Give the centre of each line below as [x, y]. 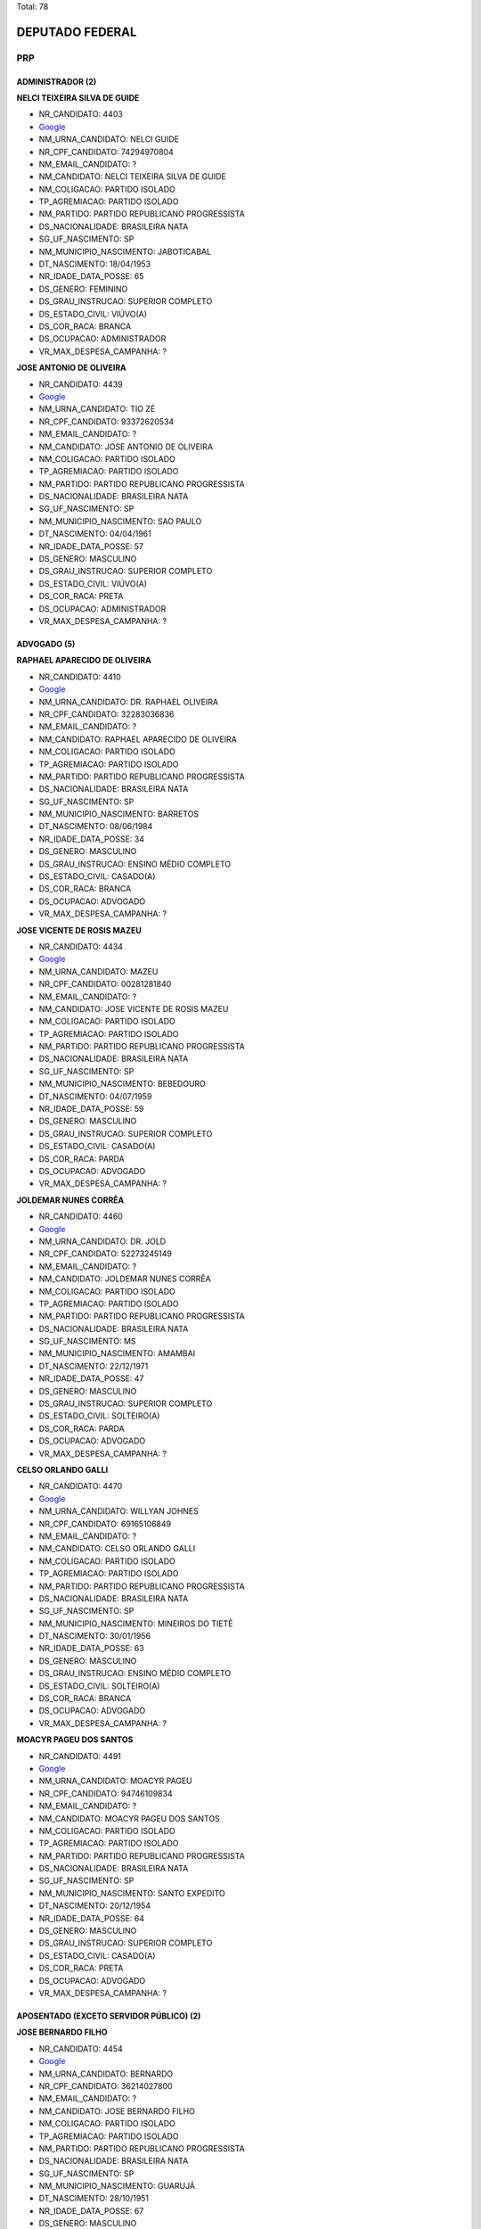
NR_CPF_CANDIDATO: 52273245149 [106, 1254]
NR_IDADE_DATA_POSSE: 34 [91, 839]
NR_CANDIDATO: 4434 [81, 946]
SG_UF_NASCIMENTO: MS [88, 1341]
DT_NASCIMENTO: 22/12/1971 [94, 1366]
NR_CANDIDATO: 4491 [80, 1756]
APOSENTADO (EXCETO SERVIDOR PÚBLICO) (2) [109, 2016]
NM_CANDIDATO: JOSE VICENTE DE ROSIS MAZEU [134, 1008]
